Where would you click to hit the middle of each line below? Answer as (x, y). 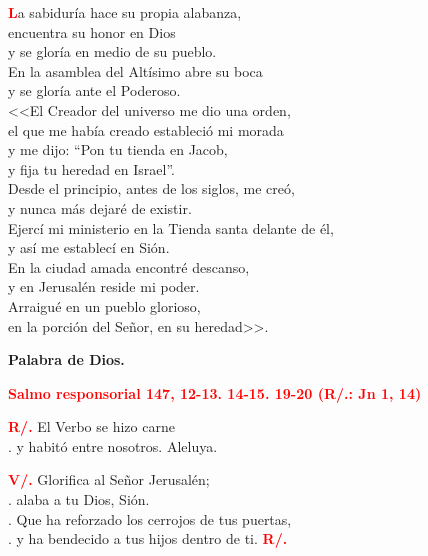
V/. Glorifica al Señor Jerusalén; (109, 479)
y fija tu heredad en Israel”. (91, 168)
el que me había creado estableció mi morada (146, 129)
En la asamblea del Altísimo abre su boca (135, 70)
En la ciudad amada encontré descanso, (129, 266)
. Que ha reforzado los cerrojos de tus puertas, (150, 518)
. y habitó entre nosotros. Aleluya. (113, 445)
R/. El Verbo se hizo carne (91, 426)
